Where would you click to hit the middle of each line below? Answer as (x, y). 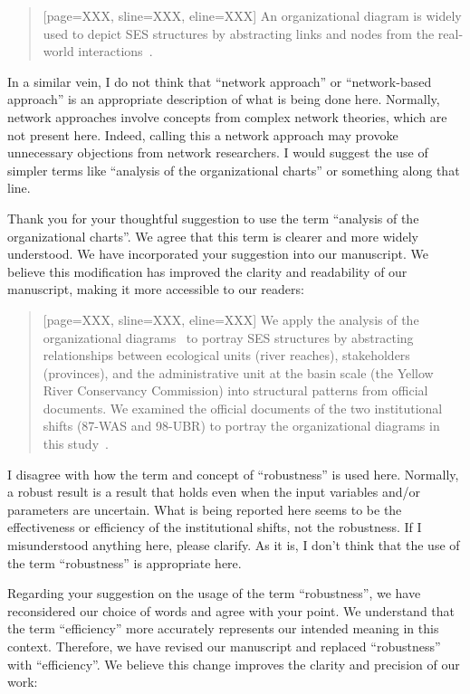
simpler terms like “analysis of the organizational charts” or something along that (234, 170)
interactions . (115, 51)
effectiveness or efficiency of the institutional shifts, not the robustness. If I (215, 527)
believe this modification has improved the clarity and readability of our (207, 271)
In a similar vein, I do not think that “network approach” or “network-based (220, 81)
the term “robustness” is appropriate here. (125, 562)
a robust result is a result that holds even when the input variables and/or (214, 492)
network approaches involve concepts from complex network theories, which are (227, 116)
